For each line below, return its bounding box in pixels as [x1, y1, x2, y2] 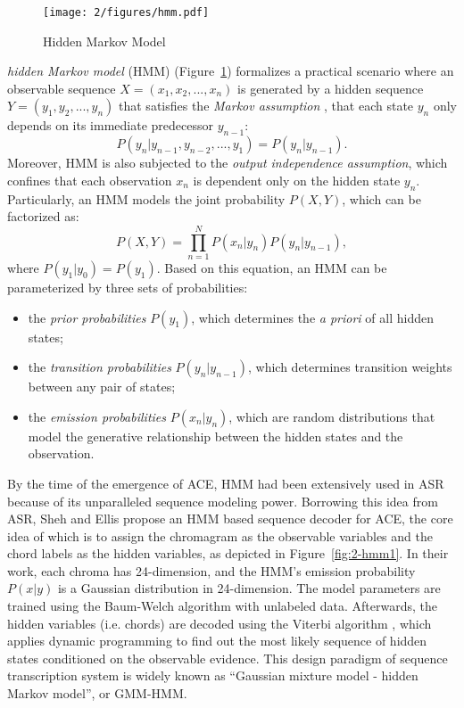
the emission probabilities [28, 407, 166, 425]
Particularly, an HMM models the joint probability [7, 189, 286, 208]
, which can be [342, 189, 421, 208]
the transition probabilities [28, 358, 171, 376]
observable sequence [7, 78, 116, 97]
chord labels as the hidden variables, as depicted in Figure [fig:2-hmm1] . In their [7, 544, 449, 563]
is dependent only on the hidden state [193, 170, 401, 189]
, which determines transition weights [248, 358, 452, 376]
